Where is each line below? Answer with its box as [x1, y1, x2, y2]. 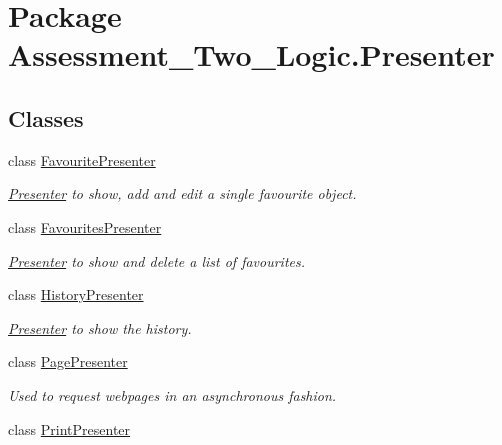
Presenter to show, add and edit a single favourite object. [8, 183, 357, 204]
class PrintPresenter [8, 418, 131, 439]
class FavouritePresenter [8, 149, 156, 170]
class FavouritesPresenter [8, 216, 162, 237]
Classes [8, 102, 84, 133]
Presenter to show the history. [8, 317, 192, 338]
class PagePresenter [8, 351, 128, 372]
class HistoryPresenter [8, 284, 144, 305]
